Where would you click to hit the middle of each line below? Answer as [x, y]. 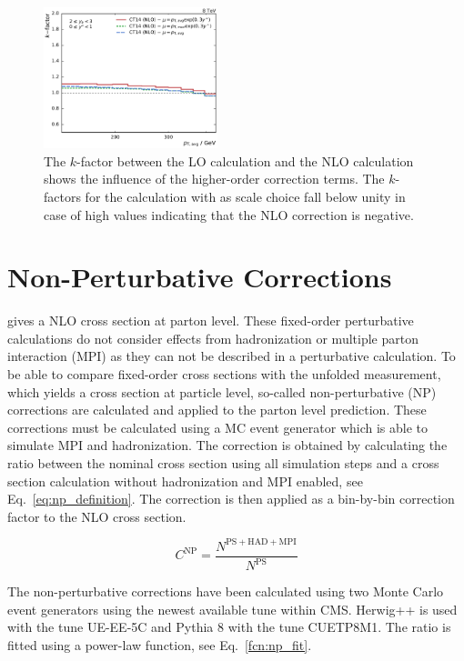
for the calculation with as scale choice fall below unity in [245, 196]
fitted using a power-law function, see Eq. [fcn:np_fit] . [160, 645]
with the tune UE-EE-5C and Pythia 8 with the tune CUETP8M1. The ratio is [229, 627]
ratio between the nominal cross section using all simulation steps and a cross [223, 463]
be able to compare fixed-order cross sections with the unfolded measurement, [224, 374]
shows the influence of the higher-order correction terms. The [214, 179]
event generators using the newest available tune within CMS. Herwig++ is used [232, 609]
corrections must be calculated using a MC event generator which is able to [218, 427]
